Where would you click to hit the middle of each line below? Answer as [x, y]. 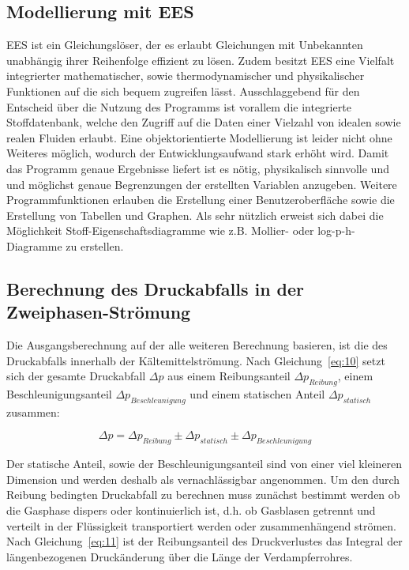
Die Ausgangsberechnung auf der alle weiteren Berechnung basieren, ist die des [197, 345]
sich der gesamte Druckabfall [76, 376]
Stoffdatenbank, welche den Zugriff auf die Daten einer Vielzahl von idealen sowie [204, 122]
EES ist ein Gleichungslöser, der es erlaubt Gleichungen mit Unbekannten [185, 45]
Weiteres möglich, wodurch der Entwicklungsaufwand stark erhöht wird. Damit [198, 153]
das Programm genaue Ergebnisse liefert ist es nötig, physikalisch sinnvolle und [198, 168]
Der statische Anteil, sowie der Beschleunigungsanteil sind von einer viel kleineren [204, 464]
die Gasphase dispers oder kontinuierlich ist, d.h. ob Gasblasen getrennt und [191, 510]
